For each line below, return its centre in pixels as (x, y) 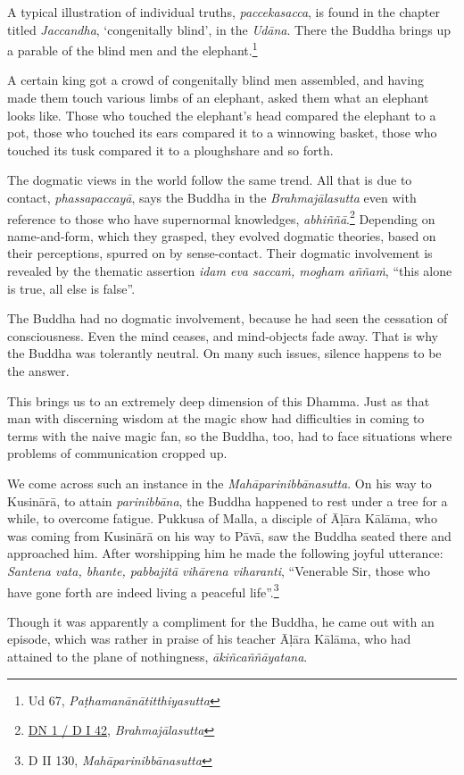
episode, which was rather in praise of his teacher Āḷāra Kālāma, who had (209, 639)
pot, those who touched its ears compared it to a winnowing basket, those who (222, 133)
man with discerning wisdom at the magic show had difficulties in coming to (216, 418)
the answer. (38, 371)
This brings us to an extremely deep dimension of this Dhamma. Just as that (219, 400)
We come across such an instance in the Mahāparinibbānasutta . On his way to (220, 483)
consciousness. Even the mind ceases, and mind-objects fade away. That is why (223, 335)
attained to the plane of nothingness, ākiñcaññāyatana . (157, 656)
